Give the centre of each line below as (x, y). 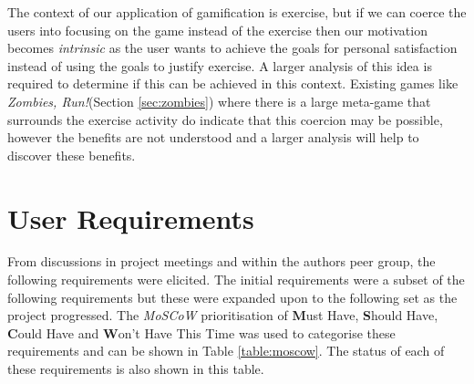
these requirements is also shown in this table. (136, 369)
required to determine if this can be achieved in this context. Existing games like (233, 83)
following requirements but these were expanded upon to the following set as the (232, 297)
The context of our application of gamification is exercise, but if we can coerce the (237, 12)
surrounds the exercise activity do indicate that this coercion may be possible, (225, 119)
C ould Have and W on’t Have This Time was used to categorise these (201, 332)
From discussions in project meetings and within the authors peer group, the (222, 261)
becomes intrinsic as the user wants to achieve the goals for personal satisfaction (232, 48)
